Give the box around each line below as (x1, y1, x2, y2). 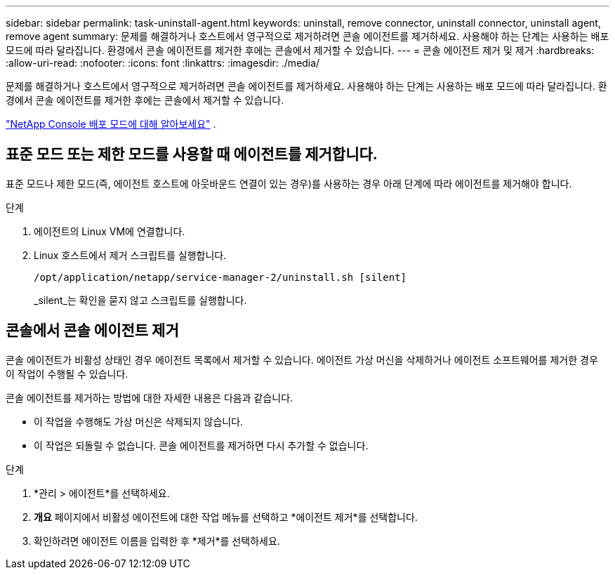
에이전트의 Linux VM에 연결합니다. (34, 225, 185, 237)
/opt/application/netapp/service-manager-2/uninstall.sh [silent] (34, 271, 407, 283)
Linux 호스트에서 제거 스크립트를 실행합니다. (34, 249, 227, 261)
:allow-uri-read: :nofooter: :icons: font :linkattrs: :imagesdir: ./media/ (6, 57, 320, 69)
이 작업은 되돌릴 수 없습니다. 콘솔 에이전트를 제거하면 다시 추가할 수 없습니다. (34, 439, 369, 451)
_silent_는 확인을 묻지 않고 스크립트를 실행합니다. (34, 293, 247, 306)
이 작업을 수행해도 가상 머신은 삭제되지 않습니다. (34, 415, 244, 428)
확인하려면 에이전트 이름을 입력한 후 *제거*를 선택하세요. (34, 534, 280, 547)
